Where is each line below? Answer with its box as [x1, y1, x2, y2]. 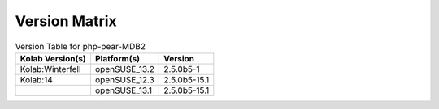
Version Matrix [15, 12, 117, 30]
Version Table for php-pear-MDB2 [15, 40, 146, 52]
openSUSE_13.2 [94, 63, 154, 74]
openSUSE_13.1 [94, 85, 153, 96]
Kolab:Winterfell [20, 63, 81, 74]
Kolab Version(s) [20, 52, 87, 64]
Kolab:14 [20, 73, 53, 85]
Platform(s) [94, 52, 140, 64]
